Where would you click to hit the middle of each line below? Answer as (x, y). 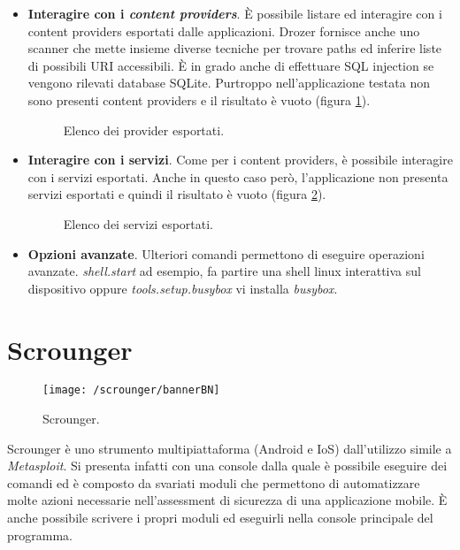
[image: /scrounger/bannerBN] (131, 390)
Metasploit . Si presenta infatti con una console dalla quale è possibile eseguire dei (227, 466)
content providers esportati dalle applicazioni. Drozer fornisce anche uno (224, 31)
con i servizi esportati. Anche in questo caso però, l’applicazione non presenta (238, 176)
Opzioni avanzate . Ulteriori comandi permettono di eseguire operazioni (226, 253)
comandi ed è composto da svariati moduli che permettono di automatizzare (214, 482)
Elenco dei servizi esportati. (138, 223)
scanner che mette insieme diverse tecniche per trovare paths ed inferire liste (235, 48)
